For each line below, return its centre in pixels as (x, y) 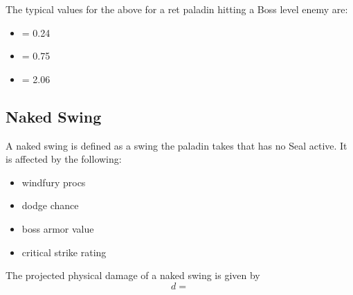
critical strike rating (64, 252)
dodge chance (50, 205)
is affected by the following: (64, 159)
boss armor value (58, 228)
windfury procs (54, 182)
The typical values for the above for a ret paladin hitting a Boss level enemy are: (177, 9)
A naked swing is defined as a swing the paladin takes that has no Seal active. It (176, 145)
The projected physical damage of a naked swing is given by (133, 275)
